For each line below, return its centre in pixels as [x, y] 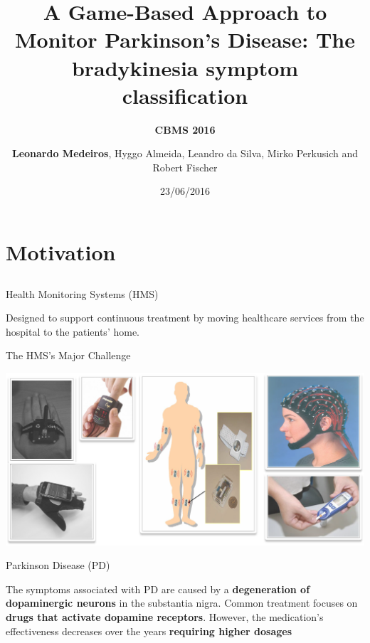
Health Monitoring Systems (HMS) [82, 293]
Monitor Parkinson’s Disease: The [185, 39]
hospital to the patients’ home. [73, 331]
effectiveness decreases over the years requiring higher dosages [149, 631]
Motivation [61, 252]
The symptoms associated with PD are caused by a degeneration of [158, 589]
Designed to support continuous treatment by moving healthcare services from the [185, 318]
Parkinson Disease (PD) [58, 565]
